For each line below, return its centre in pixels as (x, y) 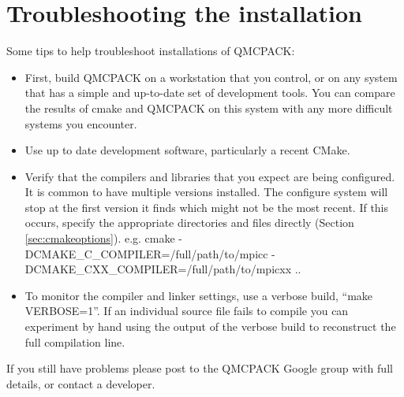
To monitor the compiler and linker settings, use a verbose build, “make (199, 295)
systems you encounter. (81, 123)
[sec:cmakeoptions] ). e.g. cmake (100, 238)
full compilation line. (75, 341)
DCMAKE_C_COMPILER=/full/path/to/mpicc (146, 253)
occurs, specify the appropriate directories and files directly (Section (189, 223)
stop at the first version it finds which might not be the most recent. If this (207, 207)
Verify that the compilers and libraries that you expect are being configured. (210, 176)
